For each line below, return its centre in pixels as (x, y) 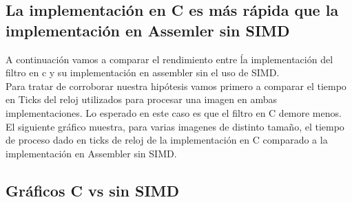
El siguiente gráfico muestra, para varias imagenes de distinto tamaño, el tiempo (175, 126)
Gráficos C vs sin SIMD (93, 190)
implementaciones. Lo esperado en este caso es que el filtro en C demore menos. (174, 112)
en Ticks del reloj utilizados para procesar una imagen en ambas (142, 99)
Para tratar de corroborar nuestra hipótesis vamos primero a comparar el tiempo (176, 86)
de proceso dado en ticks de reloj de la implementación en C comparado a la (167, 140)
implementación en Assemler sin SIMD (148, 30)
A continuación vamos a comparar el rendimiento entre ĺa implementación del (169, 59)
